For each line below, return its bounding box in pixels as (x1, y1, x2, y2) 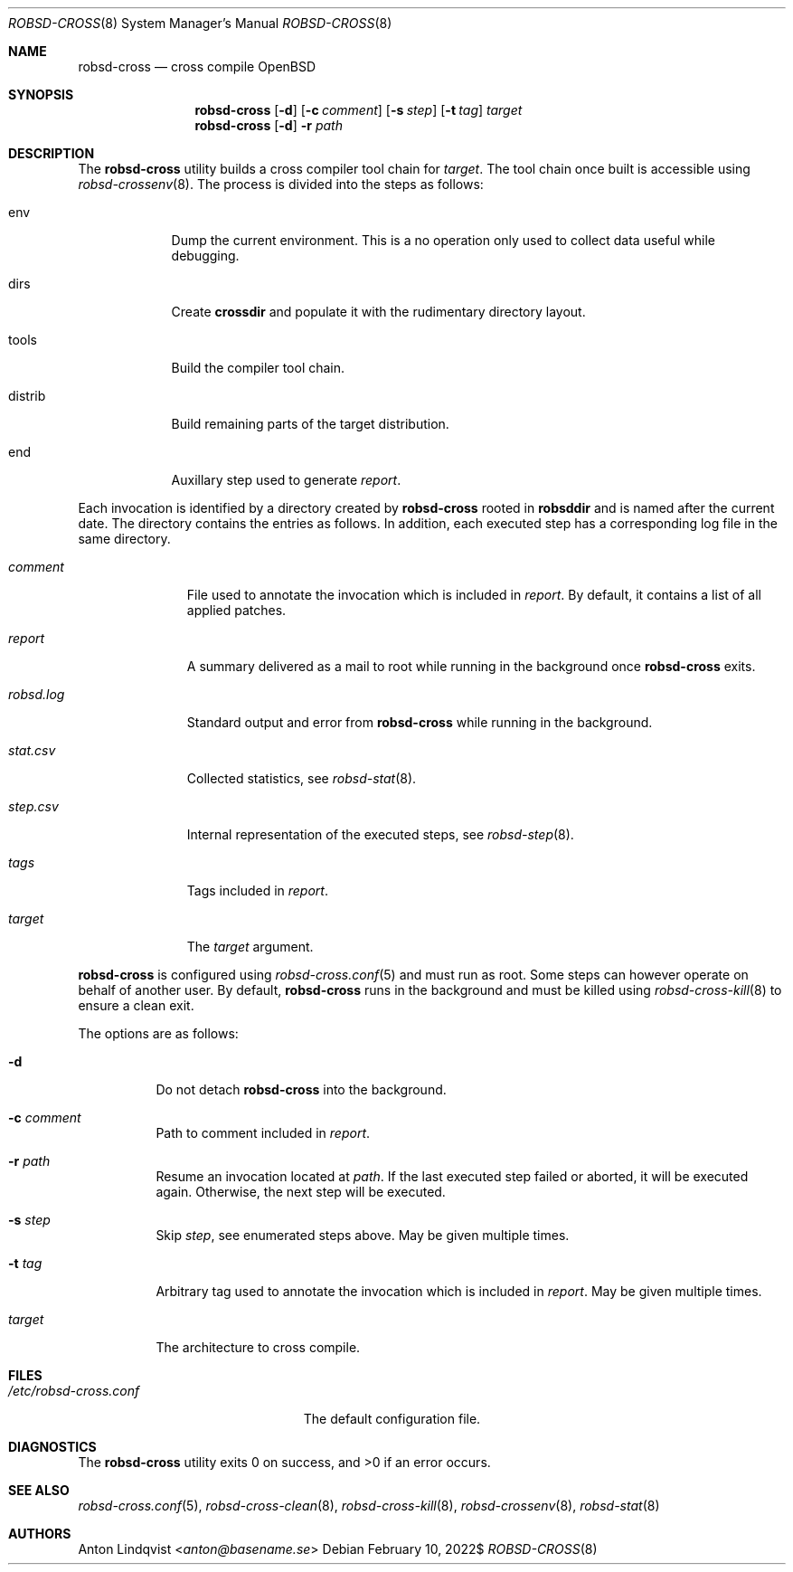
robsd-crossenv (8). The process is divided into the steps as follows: (78, 176, 484, 192)
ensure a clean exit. (78, 998, 194, 1013)
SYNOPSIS (8, 87, 74, 102)
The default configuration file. (303, 1411, 481, 1426)
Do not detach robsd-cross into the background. (156, 1082, 447, 1097)
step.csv (8, 799, 59, 814)
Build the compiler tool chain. (171, 360, 345, 375)
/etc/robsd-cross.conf (8, 1383, 140, 1398)
